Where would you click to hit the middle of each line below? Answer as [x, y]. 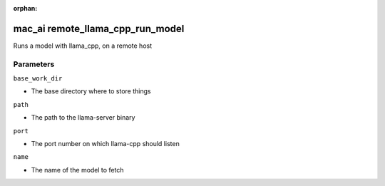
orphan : [25, 8]
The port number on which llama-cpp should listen [105, 144]
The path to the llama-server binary [83, 118]
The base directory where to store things [91, 91]
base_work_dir [38, 79]
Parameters [34, 64]
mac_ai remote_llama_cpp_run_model [99, 29]
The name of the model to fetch [77, 170]
